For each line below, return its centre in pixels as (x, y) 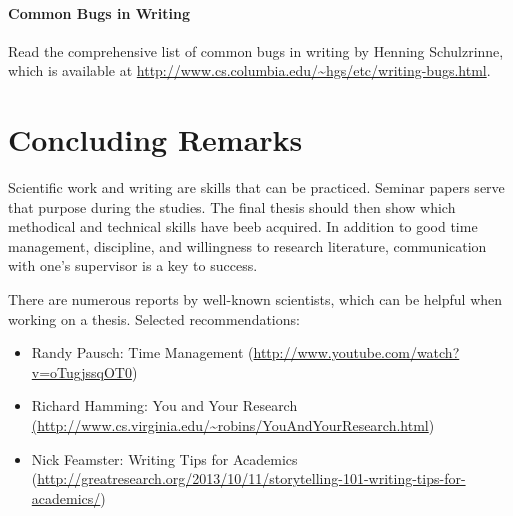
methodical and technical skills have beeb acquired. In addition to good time (243, 226)
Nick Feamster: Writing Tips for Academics (164, 458)
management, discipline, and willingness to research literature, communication (247, 245)
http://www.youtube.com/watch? (356, 352)
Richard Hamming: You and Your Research (164, 405)
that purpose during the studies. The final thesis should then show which (232, 206)
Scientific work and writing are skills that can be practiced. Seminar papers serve (256, 187)
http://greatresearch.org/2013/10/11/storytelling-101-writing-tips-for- (251, 478)
